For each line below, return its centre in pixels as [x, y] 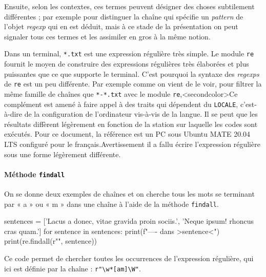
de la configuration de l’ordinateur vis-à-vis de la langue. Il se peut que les [141, 114]
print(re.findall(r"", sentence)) [51, 241]
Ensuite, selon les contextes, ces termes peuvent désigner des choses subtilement [129, 6]
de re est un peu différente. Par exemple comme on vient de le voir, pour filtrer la [133, 84]
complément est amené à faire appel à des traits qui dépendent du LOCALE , [121, 104]
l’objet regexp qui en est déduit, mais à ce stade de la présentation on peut [121, 26]
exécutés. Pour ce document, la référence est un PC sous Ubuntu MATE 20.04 [127, 134]
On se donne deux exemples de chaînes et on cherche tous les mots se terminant [129, 194]
